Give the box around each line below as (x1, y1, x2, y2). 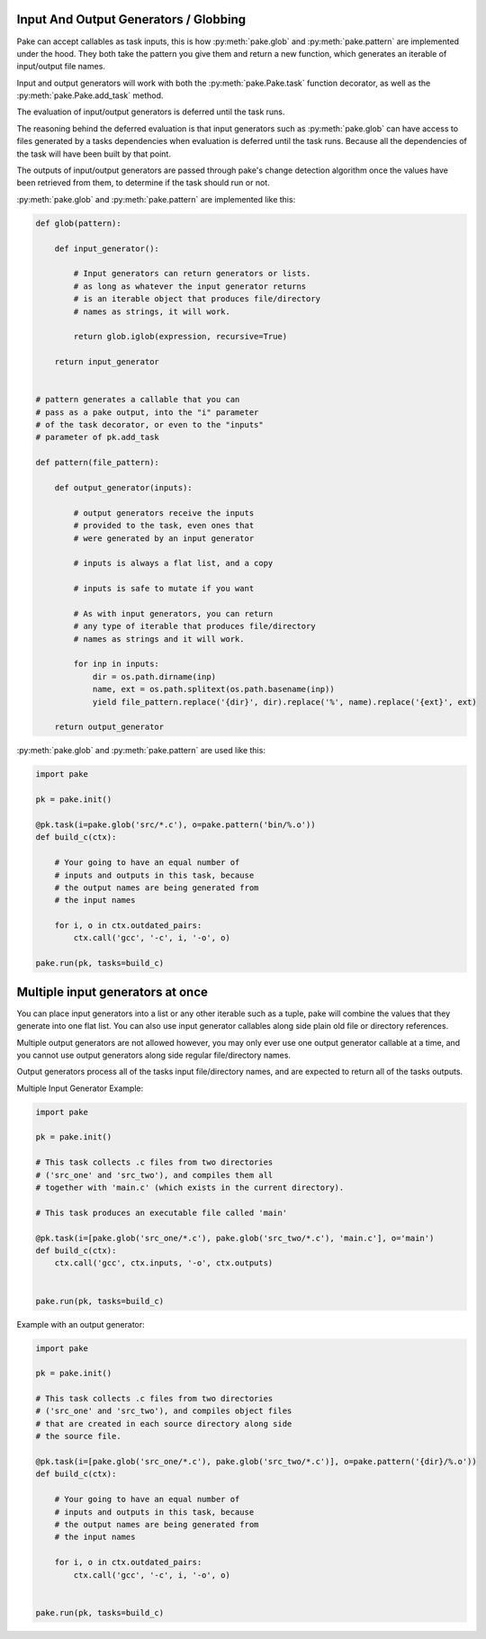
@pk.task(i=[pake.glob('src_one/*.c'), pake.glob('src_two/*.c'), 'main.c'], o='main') (35, 1233, 435, 1243)
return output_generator (54, 722, 165, 733)
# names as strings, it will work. (73, 306, 231, 317)
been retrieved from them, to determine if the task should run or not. (16, 177, 270, 188)
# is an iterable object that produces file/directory (73, 293, 321, 304)
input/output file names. (16, 61, 105, 72)
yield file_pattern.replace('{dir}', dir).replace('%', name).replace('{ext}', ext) (92, 697, 477, 707)
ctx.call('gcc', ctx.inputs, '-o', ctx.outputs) (54, 1258, 274, 1268)
